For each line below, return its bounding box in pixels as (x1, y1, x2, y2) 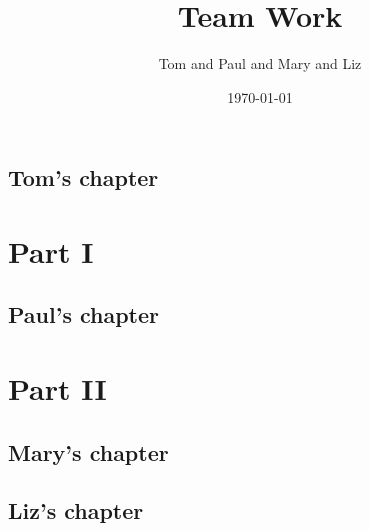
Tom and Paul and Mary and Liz (158, 53, 362, 74)
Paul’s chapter (8, 299, 160, 330)
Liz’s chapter (8, 495, 144, 526)
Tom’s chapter (8, 162, 159, 193)
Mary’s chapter (8, 436, 169, 467)
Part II (8, 368, 107, 409)
